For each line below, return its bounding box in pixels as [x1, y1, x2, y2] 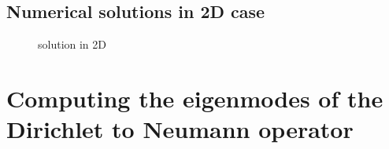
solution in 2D [38, 36, 107, 53]
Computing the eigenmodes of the [6, 82, 383, 114]
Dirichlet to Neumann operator [6, 113, 354, 145]
